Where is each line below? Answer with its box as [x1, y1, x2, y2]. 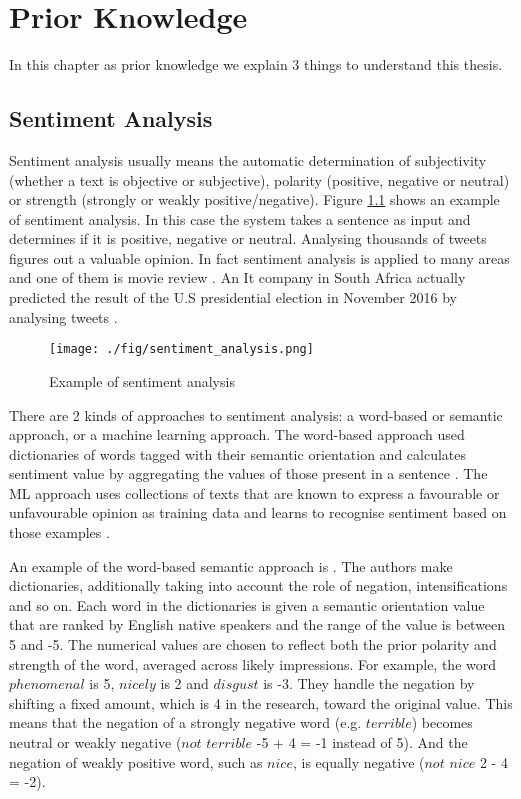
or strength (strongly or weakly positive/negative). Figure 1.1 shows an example [9, 189, 500, 210]
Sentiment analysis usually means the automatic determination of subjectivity [9, 149, 487, 170]
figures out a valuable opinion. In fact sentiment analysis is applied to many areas [9, 247, 510, 268]
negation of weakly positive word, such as [9, 751, 263, 772]
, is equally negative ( [292, 751, 425, 772]
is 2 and [160, 673, 209, 694]
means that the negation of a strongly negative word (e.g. [9, 712, 362, 733]
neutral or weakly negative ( [9, 732, 182, 753]
